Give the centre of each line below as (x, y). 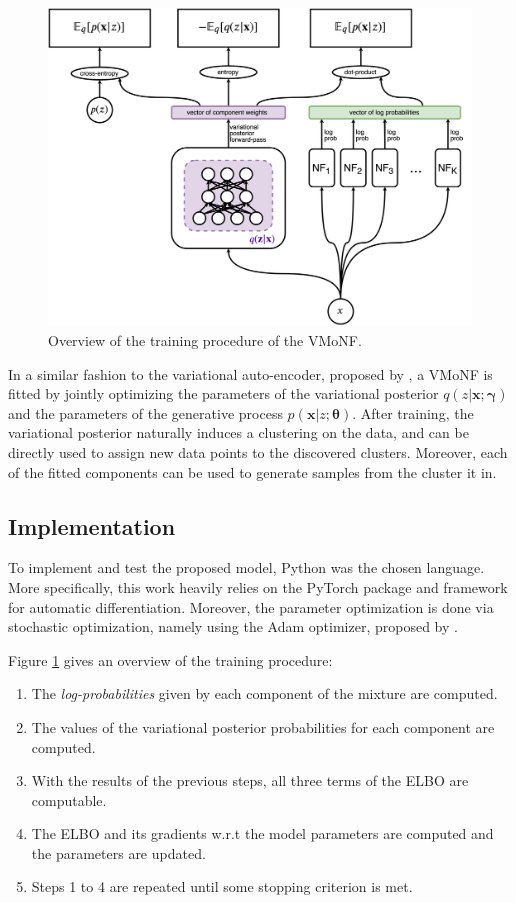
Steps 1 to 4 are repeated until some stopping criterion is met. (222, 886)
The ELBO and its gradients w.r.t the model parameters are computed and (262, 833)
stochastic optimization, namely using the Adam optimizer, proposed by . (233, 626)
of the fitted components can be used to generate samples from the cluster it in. (252, 471)
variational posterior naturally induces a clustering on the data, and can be (238, 432)
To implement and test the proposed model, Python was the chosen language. (246, 567)
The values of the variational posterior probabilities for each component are (263, 726)
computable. (69, 799)
